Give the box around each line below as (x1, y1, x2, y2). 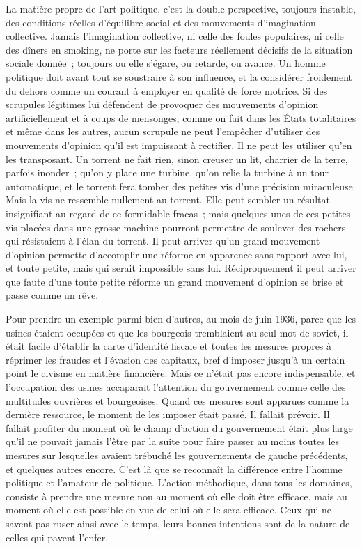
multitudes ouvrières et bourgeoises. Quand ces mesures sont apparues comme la (6, 393, 349, 408)
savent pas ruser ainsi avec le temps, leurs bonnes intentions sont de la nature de (6, 516, 350, 530)
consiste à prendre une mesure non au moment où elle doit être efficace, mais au (6, 488, 347, 503)
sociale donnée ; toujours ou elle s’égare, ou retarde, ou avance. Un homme (6, 56, 326, 70)
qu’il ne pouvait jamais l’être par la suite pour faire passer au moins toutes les (6, 434, 340, 449)
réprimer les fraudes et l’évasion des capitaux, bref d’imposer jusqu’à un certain (6, 352, 345, 366)
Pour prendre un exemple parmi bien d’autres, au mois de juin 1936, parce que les (6, 311, 356, 326)
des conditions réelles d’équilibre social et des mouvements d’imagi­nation (6, 15, 316, 29)
